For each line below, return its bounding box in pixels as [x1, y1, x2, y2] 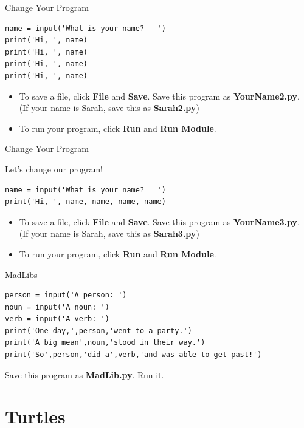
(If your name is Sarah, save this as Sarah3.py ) [19, 227, 199, 240]
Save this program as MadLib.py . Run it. [5, 368, 164, 381]
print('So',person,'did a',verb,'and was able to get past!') [5, 350, 262, 359]
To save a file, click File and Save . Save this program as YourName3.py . [19, 215, 300, 228]
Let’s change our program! [5, 162, 103, 175]
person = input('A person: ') [5, 291, 127, 300]
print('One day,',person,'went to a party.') [5, 326, 192, 335]
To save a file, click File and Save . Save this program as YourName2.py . [19, 89, 300, 102]
